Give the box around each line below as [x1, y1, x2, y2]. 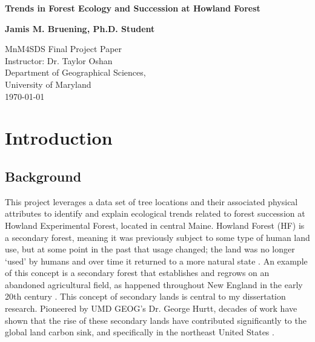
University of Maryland [5, 77, 91, 90]
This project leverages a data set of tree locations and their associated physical [5, 195, 298, 208]
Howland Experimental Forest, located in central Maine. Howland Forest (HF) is [5, 219, 305, 231]
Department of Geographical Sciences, [5, 66, 146, 79]
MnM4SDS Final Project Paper [5, 42, 122, 55]
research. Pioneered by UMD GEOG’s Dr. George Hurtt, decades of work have [5, 302, 297, 315]
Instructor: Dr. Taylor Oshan [5, 54, 113, 67]
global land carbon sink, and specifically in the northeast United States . [5, 326, 274, 338]
